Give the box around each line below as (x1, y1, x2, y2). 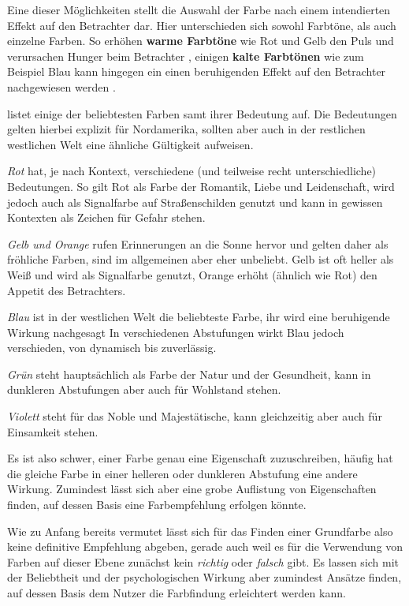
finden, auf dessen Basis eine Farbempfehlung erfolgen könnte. (7, 496, 307, 513)
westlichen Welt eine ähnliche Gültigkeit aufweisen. (7, 136, 254, 152)
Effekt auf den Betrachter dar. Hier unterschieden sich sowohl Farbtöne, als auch (7, 17, 396, 33)
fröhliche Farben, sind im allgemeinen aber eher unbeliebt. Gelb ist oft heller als (7, 251, 394, 267)
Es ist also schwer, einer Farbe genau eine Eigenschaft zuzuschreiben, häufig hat (7, 450, 393, 466)
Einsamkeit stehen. (7, 423, 99, 440)
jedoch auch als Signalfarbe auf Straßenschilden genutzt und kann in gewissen (7, 193, 383, 210)
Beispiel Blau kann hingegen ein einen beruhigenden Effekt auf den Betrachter (7, 63, 386, 80)
